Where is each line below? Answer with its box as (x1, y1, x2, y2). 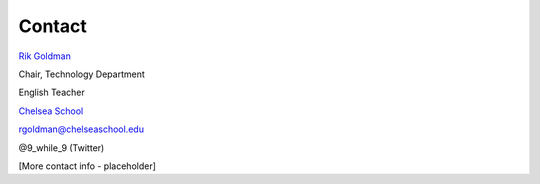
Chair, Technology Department (18, 68, 145, 80)
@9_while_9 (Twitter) (18, 141, 105, 154)
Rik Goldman (18, 50, 72, 62)
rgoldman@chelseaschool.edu (18, 123, 145, 135)
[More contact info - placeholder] (18, 160, 157, 172)
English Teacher (18, 86, 85, 99)
